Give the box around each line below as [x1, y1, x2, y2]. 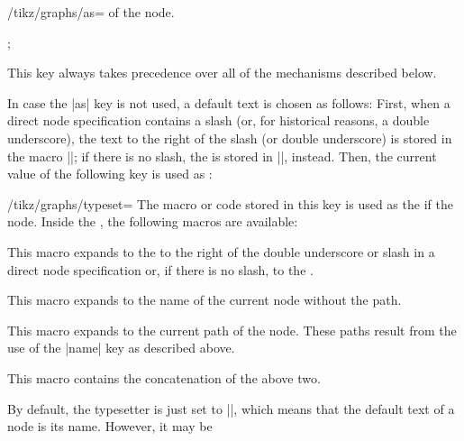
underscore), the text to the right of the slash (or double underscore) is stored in [7, 128, 452, 147]
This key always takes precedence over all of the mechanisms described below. [7, 63, 437, 82]
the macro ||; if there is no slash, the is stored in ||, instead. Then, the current [7, 146, 437, 165]
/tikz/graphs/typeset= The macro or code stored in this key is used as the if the [7, 194, 453, 213]
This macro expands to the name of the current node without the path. [7, 290, 402, 309]
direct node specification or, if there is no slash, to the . [7, 260, 314, 279]
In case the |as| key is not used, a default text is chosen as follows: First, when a [7, 93, 450, 112]
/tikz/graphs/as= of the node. [7, 3, 175, 21]
